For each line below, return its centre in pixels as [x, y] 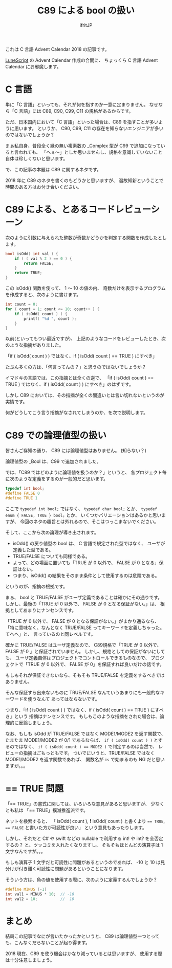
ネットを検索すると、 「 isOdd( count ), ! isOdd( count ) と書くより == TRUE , [85, 821]
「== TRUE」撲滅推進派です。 [56, 810]
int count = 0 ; [21, 304]
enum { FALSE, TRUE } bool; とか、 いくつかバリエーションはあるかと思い [83, 515]
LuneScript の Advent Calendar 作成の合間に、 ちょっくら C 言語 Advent [82, 60]
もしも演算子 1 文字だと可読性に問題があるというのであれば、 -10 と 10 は [83, 862]
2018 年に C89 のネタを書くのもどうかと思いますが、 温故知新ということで [84, 180]
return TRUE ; [28, 273]
